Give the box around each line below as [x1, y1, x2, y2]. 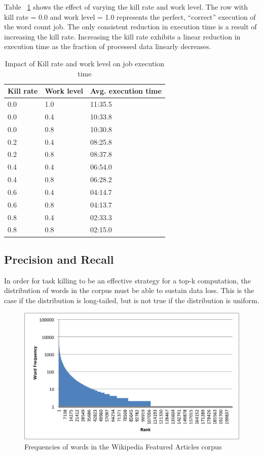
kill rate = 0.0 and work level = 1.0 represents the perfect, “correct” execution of [4, 11, 256, 22]
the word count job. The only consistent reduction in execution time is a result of [4, 21, 257, 32]
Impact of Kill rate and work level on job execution [5, 58, 165, 68]
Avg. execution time [90, 86, 162, 96]
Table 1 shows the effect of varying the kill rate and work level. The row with [4, 2, 248, 12]
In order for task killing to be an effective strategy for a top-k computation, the [4, 275, 251, 285]
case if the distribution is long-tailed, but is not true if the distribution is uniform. [4, 295, 259, 305]
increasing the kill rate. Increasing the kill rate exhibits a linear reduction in [4, 31, 241, 42]
